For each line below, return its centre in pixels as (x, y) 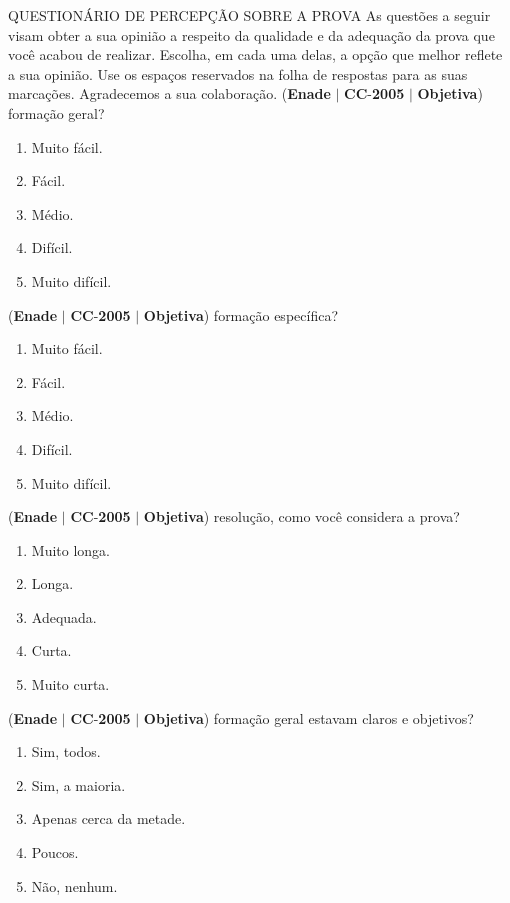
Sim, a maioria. (78, 784)
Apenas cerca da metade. (108, 818)
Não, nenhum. (74, 885)
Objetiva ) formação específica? (240, 314)
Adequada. (64, 616)
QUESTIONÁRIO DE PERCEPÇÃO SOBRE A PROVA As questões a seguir (249, 15)
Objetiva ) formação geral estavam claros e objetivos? (308, 717)
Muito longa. (70, 549)
